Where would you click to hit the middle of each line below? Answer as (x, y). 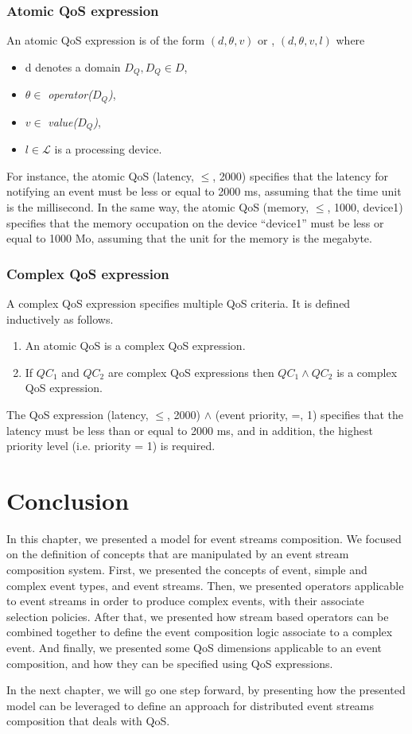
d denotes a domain (73, 66)
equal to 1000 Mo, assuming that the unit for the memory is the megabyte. (189, 238)
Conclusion (68, 500)
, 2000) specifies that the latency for (300, 175)
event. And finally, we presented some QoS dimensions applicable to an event (194, 647)
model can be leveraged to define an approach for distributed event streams (190, 705)
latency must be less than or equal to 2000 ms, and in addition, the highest (190, 430)
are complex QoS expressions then (191, 372)
